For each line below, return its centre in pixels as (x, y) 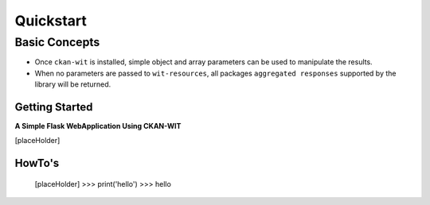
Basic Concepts (57, 42)
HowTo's (37, 163)
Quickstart (51, 21)
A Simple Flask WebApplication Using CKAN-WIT (98, 126)
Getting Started (54, 107)
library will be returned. (73, 84)
